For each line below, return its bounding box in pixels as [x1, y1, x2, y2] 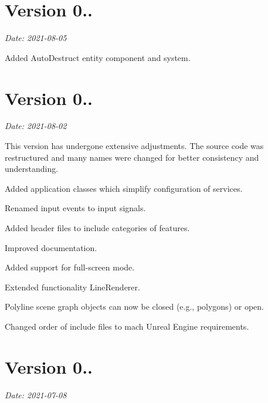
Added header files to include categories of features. [5, 222, 190, 233]
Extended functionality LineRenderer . [5, 280, 140, 293]
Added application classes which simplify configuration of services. [5, 182, 243, 194]
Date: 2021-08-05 [5, 32, 67, 44]
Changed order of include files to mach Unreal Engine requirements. [5, 320, 249, 332]
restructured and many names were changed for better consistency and [5, 151, 259, 163]
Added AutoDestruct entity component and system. [5, 51, 191, 63]
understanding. [5, 162, 59, 175]
